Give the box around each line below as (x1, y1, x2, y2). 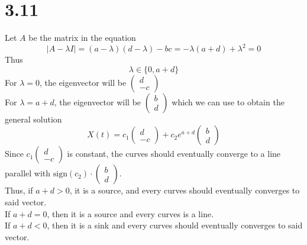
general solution (5, 112, 62, 125)
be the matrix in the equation (28, 31, 136, 44)
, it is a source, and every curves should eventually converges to (69, 184, 300, 196)
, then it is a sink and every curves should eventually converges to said (47, 219, 303, 231)
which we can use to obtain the (172, 95, 285, 108)
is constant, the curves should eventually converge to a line (67, 147, 281, 160)
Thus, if (5, 184, 33, 196)
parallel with (5, 167, 51, 179)
